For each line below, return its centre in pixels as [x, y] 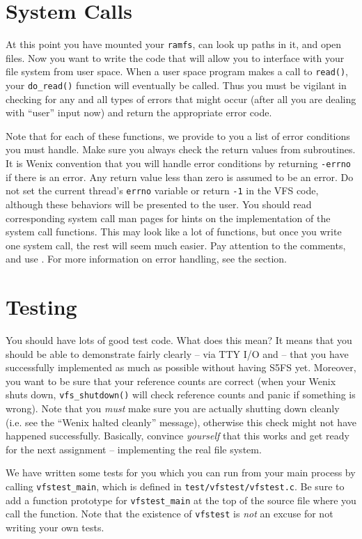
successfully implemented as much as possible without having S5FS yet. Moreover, [181, 367]
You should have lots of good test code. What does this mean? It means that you [179, 340]
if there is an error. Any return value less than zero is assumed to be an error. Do [180, 177]
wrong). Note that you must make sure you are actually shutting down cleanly [173, 408]
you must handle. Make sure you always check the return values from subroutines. [181, 149]
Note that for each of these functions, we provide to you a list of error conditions [178, 135]
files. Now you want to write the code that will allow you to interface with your [175, 57]
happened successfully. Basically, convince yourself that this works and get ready [178, 436]
